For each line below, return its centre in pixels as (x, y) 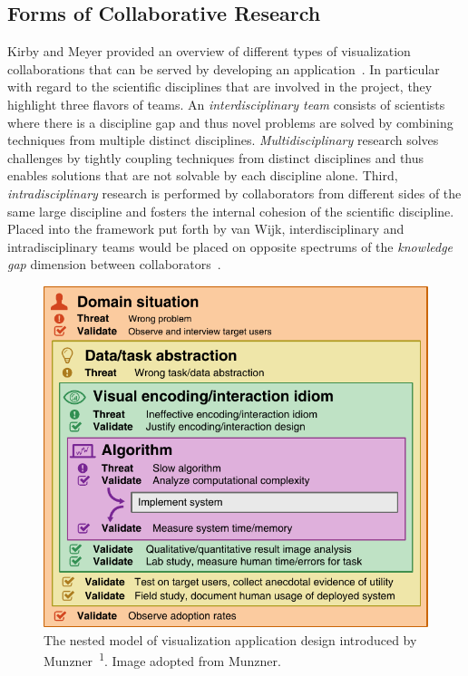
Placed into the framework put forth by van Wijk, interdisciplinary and (206, 229)
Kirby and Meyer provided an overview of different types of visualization (209, 51)
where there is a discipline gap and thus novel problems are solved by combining (230, 122)
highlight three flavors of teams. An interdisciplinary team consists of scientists (226, 104)
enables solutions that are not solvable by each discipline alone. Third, (203, 175)
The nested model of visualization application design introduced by (230, 639)
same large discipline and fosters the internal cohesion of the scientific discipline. (231, 211)
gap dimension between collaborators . (114, 264)
